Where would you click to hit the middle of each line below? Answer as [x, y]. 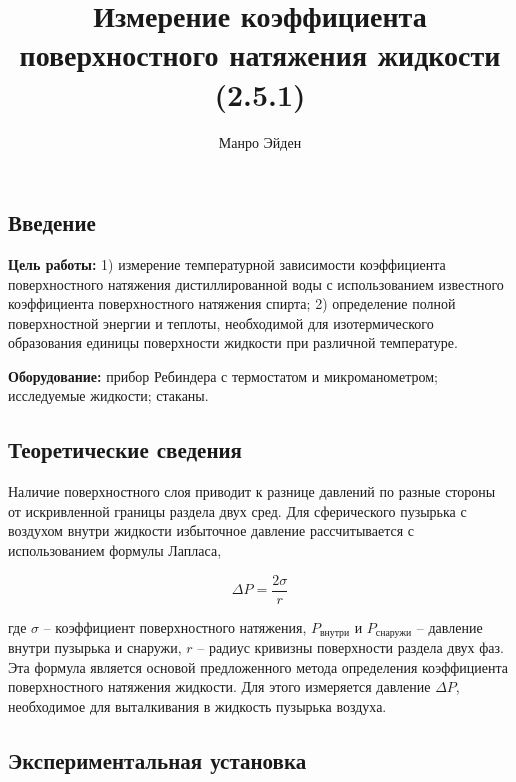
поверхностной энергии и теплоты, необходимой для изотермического [221, 322]
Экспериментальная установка [157, 759]
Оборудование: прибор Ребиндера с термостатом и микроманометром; [223, 375]
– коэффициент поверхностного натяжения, [175, 626]
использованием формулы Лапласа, [115, 550]
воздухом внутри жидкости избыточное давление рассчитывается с [211, 530]
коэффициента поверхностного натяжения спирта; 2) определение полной [232, 303]
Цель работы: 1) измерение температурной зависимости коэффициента [227, 263]
